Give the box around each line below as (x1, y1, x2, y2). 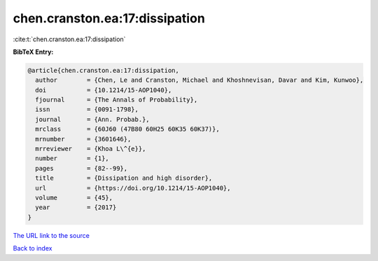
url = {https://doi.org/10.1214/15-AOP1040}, (35, 184, 231, 192)
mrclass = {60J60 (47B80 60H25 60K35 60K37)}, (35, 125, 220, 133)
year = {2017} (35, 204, 117, 211)
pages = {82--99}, (35, 164, 128, 172)
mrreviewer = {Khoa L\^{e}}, (35, 145, 146, 153)
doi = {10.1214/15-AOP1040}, (35, 86, 172, 94)
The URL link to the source (13, 231, 90, 239)
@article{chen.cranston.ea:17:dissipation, (27, 66, 180, 74)
